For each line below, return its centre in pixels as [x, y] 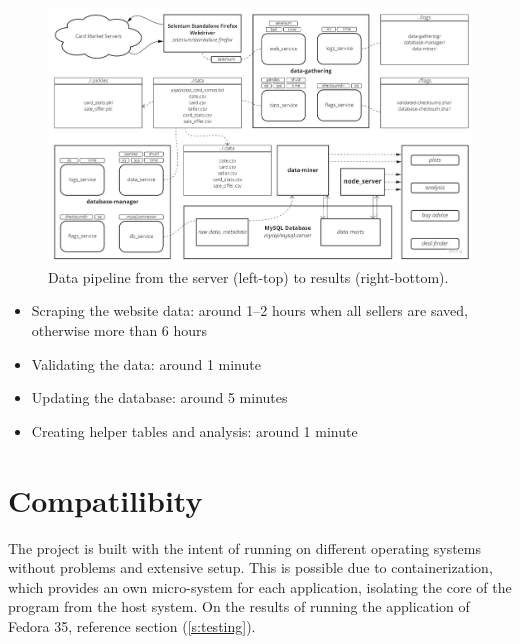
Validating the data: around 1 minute [146, 363]
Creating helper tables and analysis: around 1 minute [194, 430]
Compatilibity [105, 499]
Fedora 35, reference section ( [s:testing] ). [132, 625]
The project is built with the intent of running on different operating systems [244, 547]
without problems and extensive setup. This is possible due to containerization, [250, 567]
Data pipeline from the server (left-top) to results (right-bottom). [248, 276]
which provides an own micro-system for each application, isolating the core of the [260, 586]
